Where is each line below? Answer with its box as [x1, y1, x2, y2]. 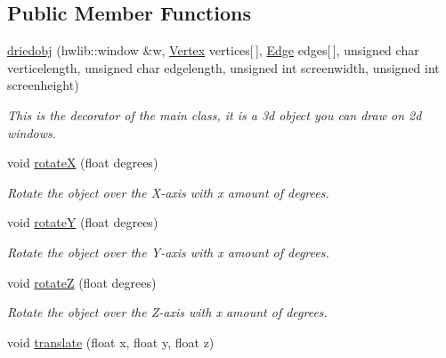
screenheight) [7, 76, 79, 94]
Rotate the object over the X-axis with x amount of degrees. [7, 183, 329, 201]
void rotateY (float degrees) [7, 213, 158, 232]
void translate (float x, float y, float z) [7, 332, 215, 351]
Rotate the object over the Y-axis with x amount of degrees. [7, 242, 329, 261]
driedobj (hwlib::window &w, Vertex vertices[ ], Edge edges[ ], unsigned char [7, 41, 419, 60]
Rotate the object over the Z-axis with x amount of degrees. [7, 303, 328, 321]
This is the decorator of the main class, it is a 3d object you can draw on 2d [7, 105, 422, 124]
